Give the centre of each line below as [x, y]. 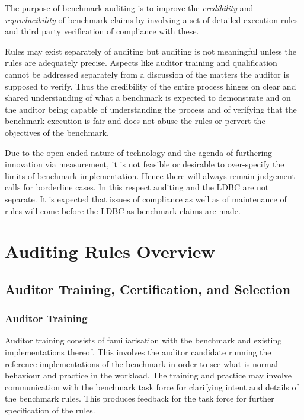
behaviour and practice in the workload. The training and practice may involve [148, 375]
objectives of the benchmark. [57, 132]
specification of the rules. [50, 410]
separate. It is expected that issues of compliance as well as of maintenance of [146, 198]
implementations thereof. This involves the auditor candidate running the [138, 352]
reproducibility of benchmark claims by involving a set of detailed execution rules [151, 19]
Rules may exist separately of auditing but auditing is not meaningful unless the [151, 51]
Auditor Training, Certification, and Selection [148, 289]
